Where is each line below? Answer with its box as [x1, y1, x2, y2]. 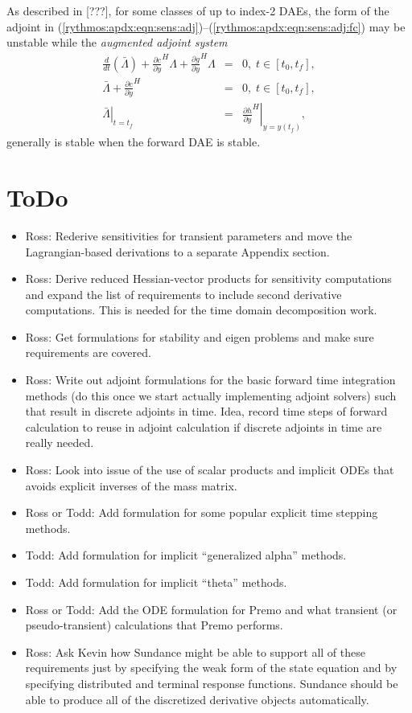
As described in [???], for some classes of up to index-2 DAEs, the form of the [6, 2, 389, 18]
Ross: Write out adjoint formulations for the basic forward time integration [25, 371, 396, 388]
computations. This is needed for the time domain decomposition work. [25, 301, 377, 318]
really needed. [25, 434, 94, 451]
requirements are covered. [25, 344, 151, 361]
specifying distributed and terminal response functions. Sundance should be [25, 674, 398, 691]
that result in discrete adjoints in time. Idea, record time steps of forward [25, 403, 388, 420]
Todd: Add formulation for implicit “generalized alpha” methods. [25, 547, 347, 563]
